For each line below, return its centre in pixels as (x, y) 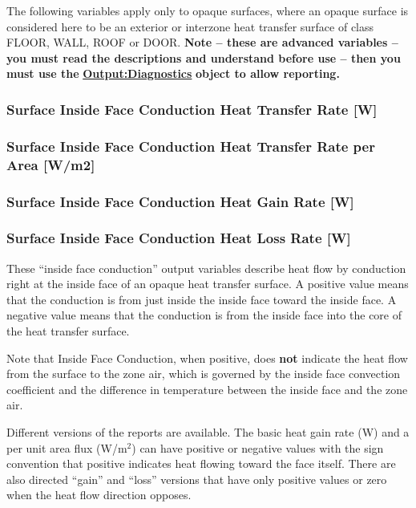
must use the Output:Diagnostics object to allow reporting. (173, 73)
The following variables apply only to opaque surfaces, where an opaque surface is (208, 10)
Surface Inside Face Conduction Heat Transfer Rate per (191, 146)
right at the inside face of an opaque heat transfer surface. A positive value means (208, 284)
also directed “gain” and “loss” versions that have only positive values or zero (197, 479)
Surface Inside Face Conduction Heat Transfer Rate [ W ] (192, 109)
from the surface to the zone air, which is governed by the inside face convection (204, 374)
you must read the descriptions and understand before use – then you (204, 57)
